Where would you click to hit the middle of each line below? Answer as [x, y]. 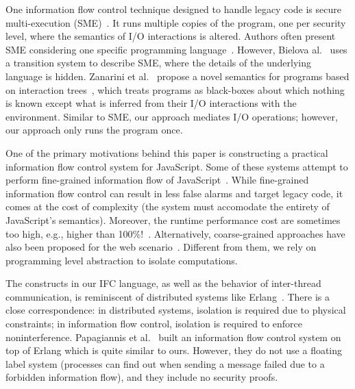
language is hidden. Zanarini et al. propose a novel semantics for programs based [177, 76]
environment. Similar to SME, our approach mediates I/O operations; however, [172, 116]
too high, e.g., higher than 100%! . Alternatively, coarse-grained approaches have [175, 233]
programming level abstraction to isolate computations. [122, 260]
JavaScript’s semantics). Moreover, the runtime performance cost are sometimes [173, 219]
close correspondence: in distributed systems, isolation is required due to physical [176, 310]
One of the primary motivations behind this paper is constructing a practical [167, 152]
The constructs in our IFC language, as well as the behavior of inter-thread [163, 283]
